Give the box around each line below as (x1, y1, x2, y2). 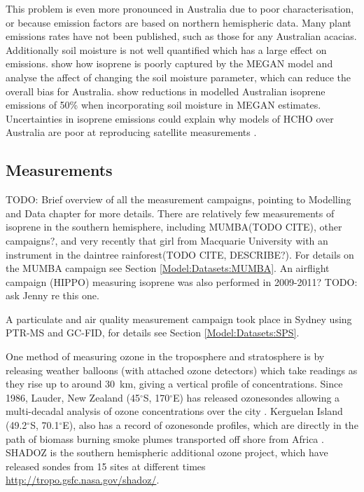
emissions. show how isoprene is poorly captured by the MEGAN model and (6, 56, 333, 71)
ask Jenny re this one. (6, 288, 99, 303)
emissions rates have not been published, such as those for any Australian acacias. (6, 29, 357, 43)
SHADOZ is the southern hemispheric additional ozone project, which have (6, 445, 328, 460)
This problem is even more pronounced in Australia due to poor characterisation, (6, 1, 354, 15)
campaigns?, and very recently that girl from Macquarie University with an (6, 233, 328, 247)
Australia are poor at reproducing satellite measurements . (6, 125, 257, 139)
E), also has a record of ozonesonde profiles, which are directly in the (62, 418, 358, 432)
